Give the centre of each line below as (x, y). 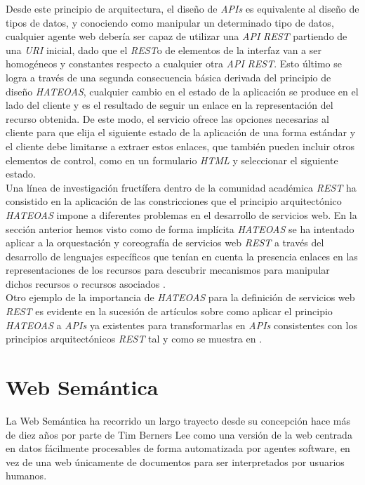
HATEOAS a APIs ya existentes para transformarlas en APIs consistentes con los (181, 325)
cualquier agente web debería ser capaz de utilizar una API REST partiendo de (177, 36)
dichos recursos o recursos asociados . (86, 283)
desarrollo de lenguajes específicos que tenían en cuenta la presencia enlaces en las (182, 256)
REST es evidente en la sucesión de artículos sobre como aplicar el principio (169, 311)
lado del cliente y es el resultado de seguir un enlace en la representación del (170, 105)
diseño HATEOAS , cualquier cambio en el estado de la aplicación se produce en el (182, 91)
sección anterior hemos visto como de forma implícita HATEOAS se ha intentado (180, 228)
